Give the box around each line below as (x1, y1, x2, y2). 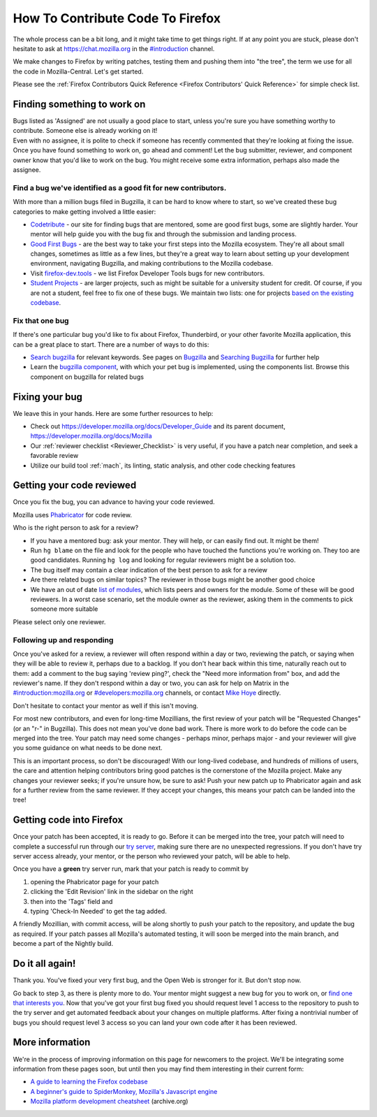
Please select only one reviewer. (13, 617, 106, 626)
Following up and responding (13, 635, 114, 644)
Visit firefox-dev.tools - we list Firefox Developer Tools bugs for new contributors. (30, 269, 265, 278)
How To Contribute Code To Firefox (13, 10, 221, 26)
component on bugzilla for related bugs (30, 373, 145, 381)
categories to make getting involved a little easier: (13, 207, 156, 216)
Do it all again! (13, 958, 76, 970)
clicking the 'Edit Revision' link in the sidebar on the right (30, 888, 193, 896)
